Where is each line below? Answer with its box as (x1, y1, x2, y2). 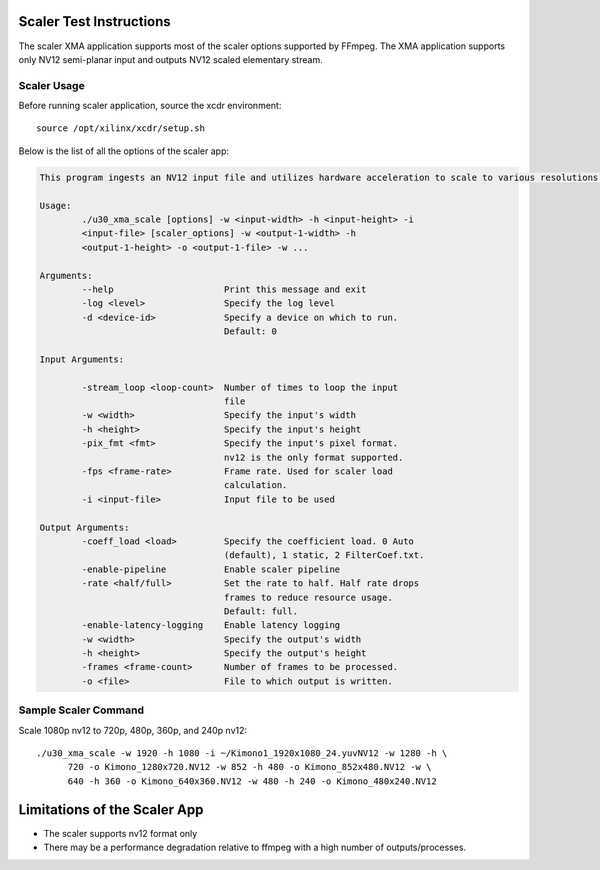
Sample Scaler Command (18, 703, 145, 717)
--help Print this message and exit (81, 283, 367, 295)
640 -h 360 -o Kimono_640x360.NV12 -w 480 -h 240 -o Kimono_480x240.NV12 (67, 775, 437, 787)
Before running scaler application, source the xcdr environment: (18, 100, 282, 112)
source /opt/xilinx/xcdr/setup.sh (36, 123, 205, 134)
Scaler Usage (18, 78, 85, 92)
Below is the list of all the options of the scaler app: (18, 145, 230, 157)
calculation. (223, 480, 288, 491)
